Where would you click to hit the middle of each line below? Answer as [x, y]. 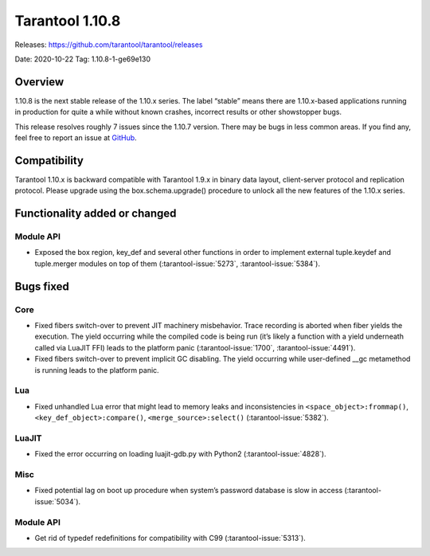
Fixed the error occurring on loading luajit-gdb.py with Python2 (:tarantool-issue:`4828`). [180, 454]
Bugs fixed [42, 286]
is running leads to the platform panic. [97, 370]
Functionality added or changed [96, 214]
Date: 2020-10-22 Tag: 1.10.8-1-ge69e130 [83, 59]
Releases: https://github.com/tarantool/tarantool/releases [109, 45]
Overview [39, 82]
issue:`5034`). [58, 501]
